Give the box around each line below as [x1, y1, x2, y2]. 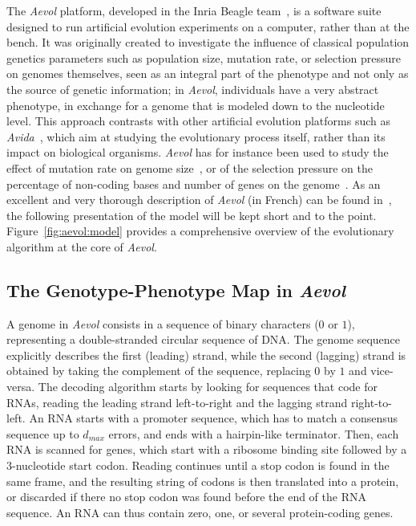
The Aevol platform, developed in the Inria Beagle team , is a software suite [6, 2, 382, 18]
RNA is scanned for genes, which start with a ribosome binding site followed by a [6, 441, 407, 458]
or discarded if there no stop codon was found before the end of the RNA [6, 488, 366, 505]
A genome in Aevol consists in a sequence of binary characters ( [6, 315, 319, 332]
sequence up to [6, 425, 79, 442]
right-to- [350, 393, 392, 410]
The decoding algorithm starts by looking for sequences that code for [38, 378, 378, 395]
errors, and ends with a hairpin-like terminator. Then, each [108, 425, 399, 442]
